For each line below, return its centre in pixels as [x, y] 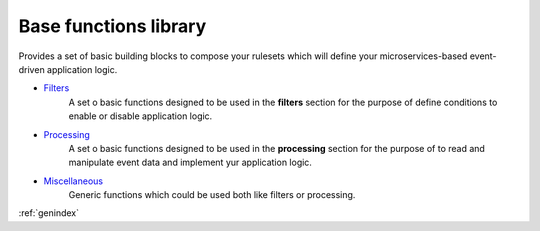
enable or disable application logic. [140, 116]
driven [31, 69]
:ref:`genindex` [49, 213]
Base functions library [112, 26]
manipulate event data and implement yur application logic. [190, 162]
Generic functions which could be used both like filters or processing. [212, 195]
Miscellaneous [73, 181]
